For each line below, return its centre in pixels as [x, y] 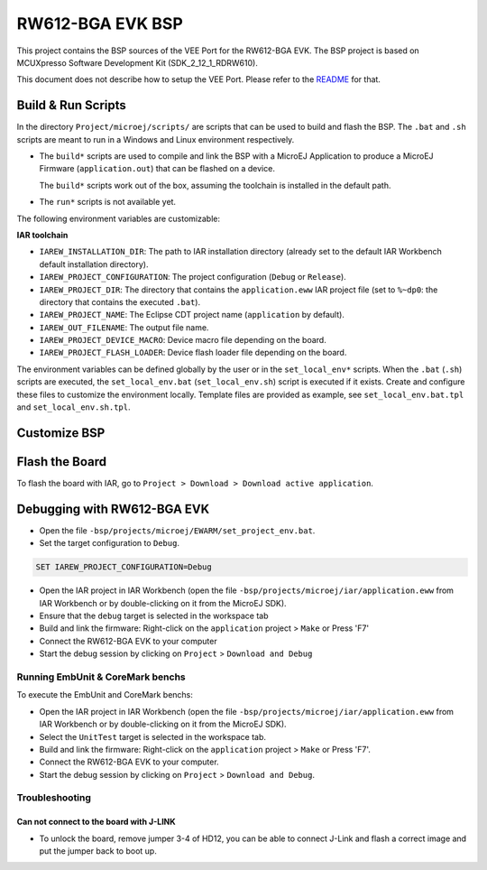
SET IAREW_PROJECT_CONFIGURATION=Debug [124, 567]
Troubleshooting [54, 798]
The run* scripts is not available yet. [107, 202]
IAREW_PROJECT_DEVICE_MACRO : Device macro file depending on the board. [183, 340]
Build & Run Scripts [71, 105]
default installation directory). [94, 264]
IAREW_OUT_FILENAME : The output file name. [124, 327]
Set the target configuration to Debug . [110, 543]
